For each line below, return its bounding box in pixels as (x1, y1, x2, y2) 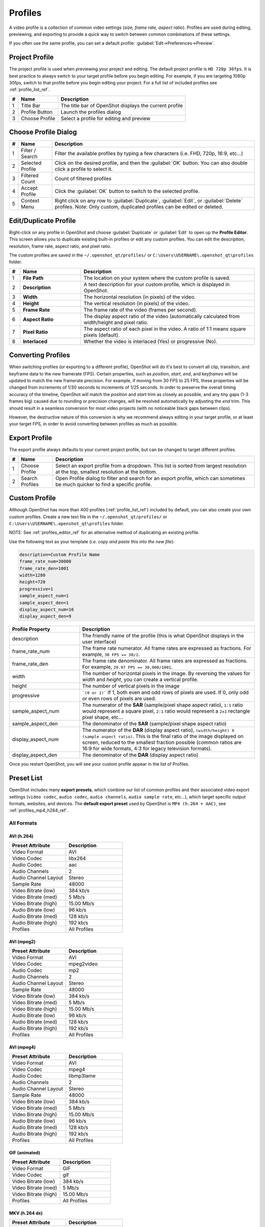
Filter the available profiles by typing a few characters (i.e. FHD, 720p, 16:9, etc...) (54, 150, 243, 157)
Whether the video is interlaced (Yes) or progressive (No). (83, 338, 218, 345)
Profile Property (12, 626, 51, 633)
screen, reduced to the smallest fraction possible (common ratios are (82, 739, 242, 746)
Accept (21, 185, 38, 191)
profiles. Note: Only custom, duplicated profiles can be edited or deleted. (54, 204, 223, 211)
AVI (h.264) (9, 833, 34, 839)
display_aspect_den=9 (19, 613, 72, 619)
